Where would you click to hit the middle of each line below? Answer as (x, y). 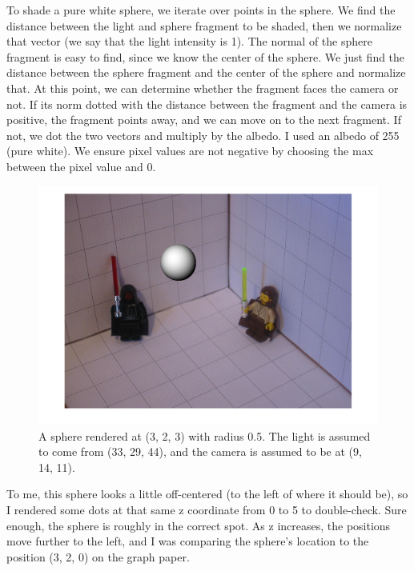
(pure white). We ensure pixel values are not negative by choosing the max (190, 151)
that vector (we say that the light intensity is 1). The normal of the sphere (189, 41)
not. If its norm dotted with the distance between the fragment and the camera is (207, 104)
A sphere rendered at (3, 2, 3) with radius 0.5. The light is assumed (205, 435)
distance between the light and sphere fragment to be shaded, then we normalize (204, 25)
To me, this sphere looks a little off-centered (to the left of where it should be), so (207, 494)
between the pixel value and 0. (81, 166)
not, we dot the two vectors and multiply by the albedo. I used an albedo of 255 (203, 135)
